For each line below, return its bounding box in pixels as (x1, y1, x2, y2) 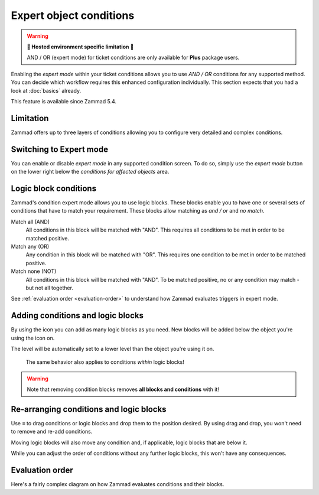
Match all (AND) (11, 218, 50, 225)
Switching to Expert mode (11, 144, 109, 154)
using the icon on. (11, 334, 55, 341)
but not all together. (25, 284, 74, 291)
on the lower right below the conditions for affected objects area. (11, 168, 170, 175)
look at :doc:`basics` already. (11, 87, 82, 94)
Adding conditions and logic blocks (11, 311, 144, 321)
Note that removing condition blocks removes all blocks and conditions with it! (27, 386, 220, 393)
